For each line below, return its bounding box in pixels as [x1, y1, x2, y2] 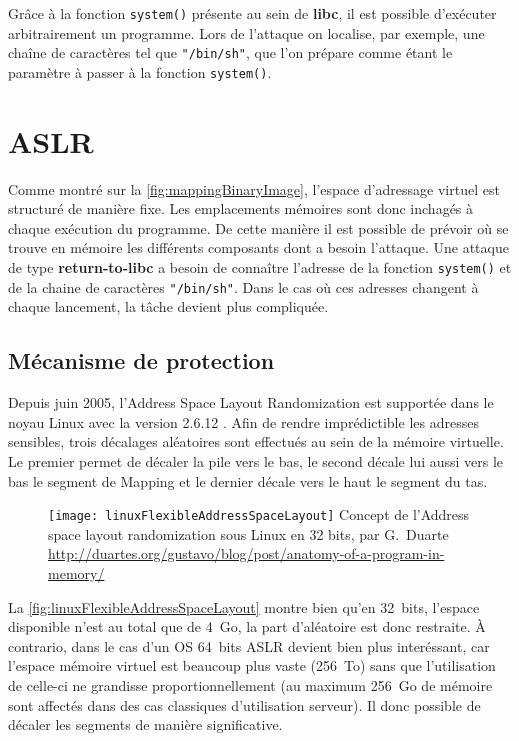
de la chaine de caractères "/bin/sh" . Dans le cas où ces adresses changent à [8, 276, 479, 297]
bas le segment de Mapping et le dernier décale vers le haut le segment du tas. [8, 470, 488, 491]
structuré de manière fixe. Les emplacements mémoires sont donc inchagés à [8, 198, 474, 219]
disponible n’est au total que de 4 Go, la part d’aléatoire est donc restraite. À [8, 616, 486, 637]
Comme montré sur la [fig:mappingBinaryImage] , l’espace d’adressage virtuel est [8, 178, 500, 199]
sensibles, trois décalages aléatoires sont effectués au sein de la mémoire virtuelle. [8, 431, 504, 452]
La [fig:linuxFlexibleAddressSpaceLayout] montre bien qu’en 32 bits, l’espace [8, 596, 480, 617]
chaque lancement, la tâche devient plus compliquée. [8, 296, 329, 317]
